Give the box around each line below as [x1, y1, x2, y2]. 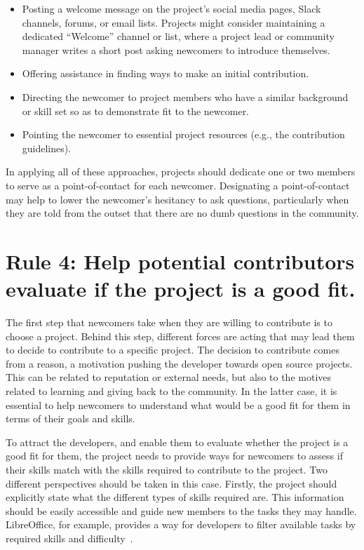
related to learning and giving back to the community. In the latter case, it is [6, 384, 337, 398]
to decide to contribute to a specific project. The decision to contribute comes [6, 342, 339, 357]
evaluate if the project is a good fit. [6, 274, 356, 303]
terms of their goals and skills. [6, 411, 135, 426]
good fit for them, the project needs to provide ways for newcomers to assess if [6, 448, 343, 463]
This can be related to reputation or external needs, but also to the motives [6, 370, 332, 384]
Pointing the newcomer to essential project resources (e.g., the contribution [22, 127, 345, 142]
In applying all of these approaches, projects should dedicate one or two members [6, 164, 356, 179]
